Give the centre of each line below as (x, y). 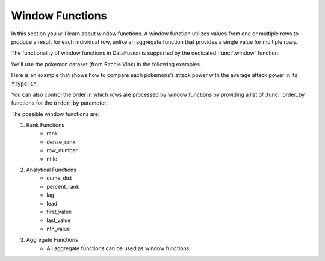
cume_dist (59, 178)
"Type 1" (24, 84)
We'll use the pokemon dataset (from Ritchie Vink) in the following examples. (106, 64)
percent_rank (63, 186)
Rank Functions (45, 125)
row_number (62, 150)
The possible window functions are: (55, 114)
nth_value (58, 229)
